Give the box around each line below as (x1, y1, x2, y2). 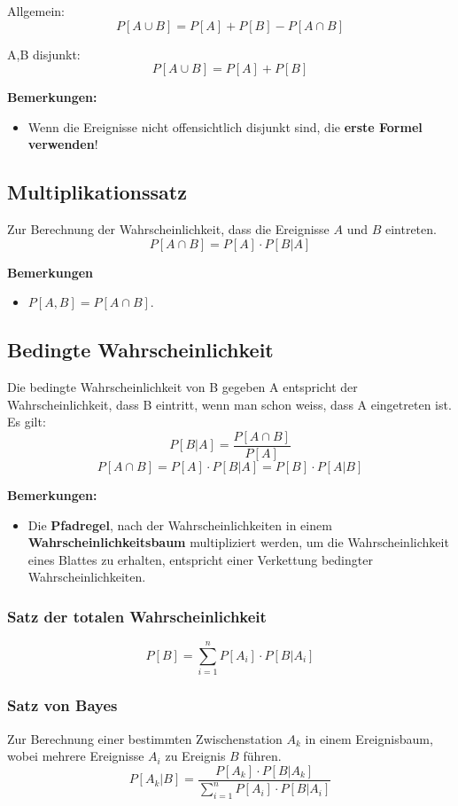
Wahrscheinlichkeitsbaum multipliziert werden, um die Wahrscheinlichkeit (27, 533, 449, 552)
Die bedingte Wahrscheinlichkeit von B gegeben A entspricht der (7, 378, 358, 396)
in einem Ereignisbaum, (305, 729, 433, 747)
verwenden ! (27, 135, 98, 153)
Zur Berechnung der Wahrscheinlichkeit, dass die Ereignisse (7, 220, 330, 239)
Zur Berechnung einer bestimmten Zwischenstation (7, 729, 283, 747)
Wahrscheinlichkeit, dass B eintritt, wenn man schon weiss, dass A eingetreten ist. (7, 395, 452, 413)
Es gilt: (7, 412, 46, 431)
